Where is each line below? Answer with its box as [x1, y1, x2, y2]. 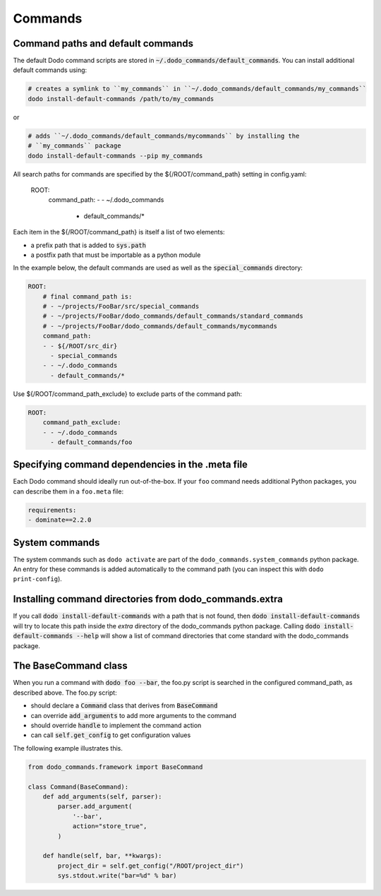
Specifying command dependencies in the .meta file [13, 459, 248, 471]
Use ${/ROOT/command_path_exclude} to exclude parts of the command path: [13, 389, 243, 398]
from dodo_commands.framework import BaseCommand [28, 763, 203, 771]
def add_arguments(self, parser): [42, 792, 162, 801]
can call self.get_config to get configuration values [30, 731, 191, 739]
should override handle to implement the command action [30, 721, 202, 730]
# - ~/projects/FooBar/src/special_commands [42, 302, 200, 311]
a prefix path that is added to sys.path [30, 241, 146, 249]
